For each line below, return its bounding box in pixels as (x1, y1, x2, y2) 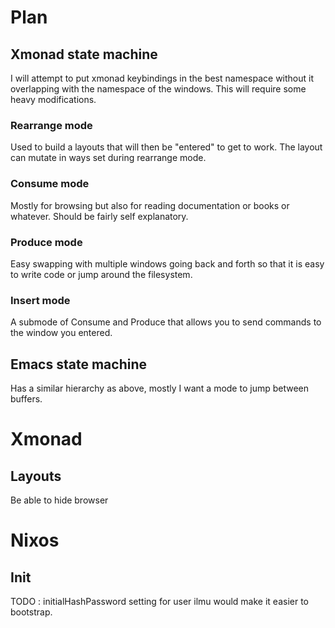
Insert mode (10, 293, 71, 307)
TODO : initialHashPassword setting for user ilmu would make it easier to (10, 596, 309, 607)
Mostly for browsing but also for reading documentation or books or (10, 199, 290, 211)
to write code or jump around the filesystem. (10, 268, 193, 280)
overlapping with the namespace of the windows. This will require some (10, 83, 307, 95)
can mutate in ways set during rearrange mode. (10, 152, 207, 164)
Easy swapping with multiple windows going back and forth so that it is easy (10, 257, 325, 270)
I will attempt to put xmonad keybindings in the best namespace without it (10, 72, 315, 84)
